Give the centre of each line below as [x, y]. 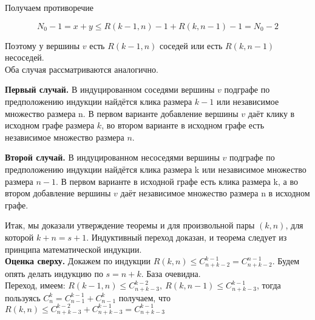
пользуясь [23, 297]
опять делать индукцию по [54, 273]
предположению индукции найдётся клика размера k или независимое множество [156, 169]
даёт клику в [271, 113]
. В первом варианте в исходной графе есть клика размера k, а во [177, 181]
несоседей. [25, 57]
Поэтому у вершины [42, 45]
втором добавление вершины [58, 193]
